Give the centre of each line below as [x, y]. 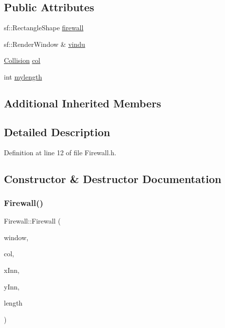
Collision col [22, 60]
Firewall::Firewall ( [32, 221]
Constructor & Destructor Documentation [113, 178]
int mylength [23, 76]
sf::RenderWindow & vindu [45, 44]
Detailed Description [57, 132]
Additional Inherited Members [83, 103]
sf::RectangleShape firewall [44, 28]
